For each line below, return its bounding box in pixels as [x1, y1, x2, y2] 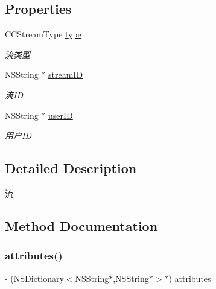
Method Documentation [5, 216, 158, 235]
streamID [48, 68, 83, 81]
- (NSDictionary [5, 272, 64, 284]
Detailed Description [5, 159, 137, 177]
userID [48, 109, 73, 121]
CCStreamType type [5, 28, 81, 40]
